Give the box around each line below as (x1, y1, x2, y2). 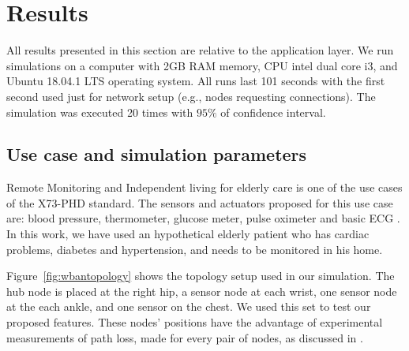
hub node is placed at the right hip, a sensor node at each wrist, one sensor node (6, 282, 397, 299)
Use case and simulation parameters (6, 142, 307, 166)
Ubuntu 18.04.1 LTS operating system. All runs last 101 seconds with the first (6, 73, 385, 89)
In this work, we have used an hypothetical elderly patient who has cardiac (6, 226, 370, 242)
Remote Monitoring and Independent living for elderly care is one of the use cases (6, 179, 403, 196)
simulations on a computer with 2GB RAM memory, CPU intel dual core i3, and (6, 57, 398, 73)
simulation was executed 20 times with (6, 103, 193, 120)
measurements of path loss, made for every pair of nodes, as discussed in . (6, 329, 363, 345)
